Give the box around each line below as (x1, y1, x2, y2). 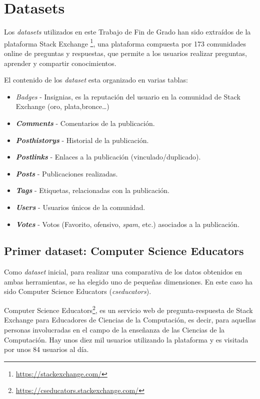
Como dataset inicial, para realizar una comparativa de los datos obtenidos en (4, 266, 242, 277)
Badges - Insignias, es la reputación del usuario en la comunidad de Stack (15, 91, 240, 101)
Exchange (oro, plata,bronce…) (15, 101, 109, 111)
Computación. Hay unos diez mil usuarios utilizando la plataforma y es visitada (4, 334, 248, 344)
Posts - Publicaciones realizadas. (15, 168, 118, 178)
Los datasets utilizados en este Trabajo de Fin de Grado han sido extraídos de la (4, 26, 251, 37)
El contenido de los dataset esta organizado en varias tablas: (4, 74, 188, 85)
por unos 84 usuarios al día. (4, 344, 89, 354)
